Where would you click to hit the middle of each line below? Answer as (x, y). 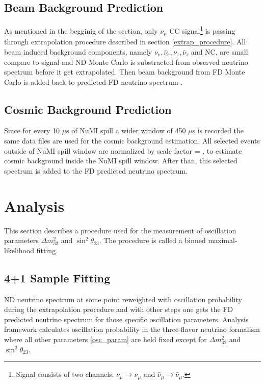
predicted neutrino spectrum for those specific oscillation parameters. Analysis (126, 319)
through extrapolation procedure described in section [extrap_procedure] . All (125, 42)
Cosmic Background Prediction (88, 109)
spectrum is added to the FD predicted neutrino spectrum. (96, 170)
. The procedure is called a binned (152, 240)
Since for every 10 (32, 130)
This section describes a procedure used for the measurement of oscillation (120, 230)
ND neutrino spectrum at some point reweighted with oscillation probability (123, 299)
